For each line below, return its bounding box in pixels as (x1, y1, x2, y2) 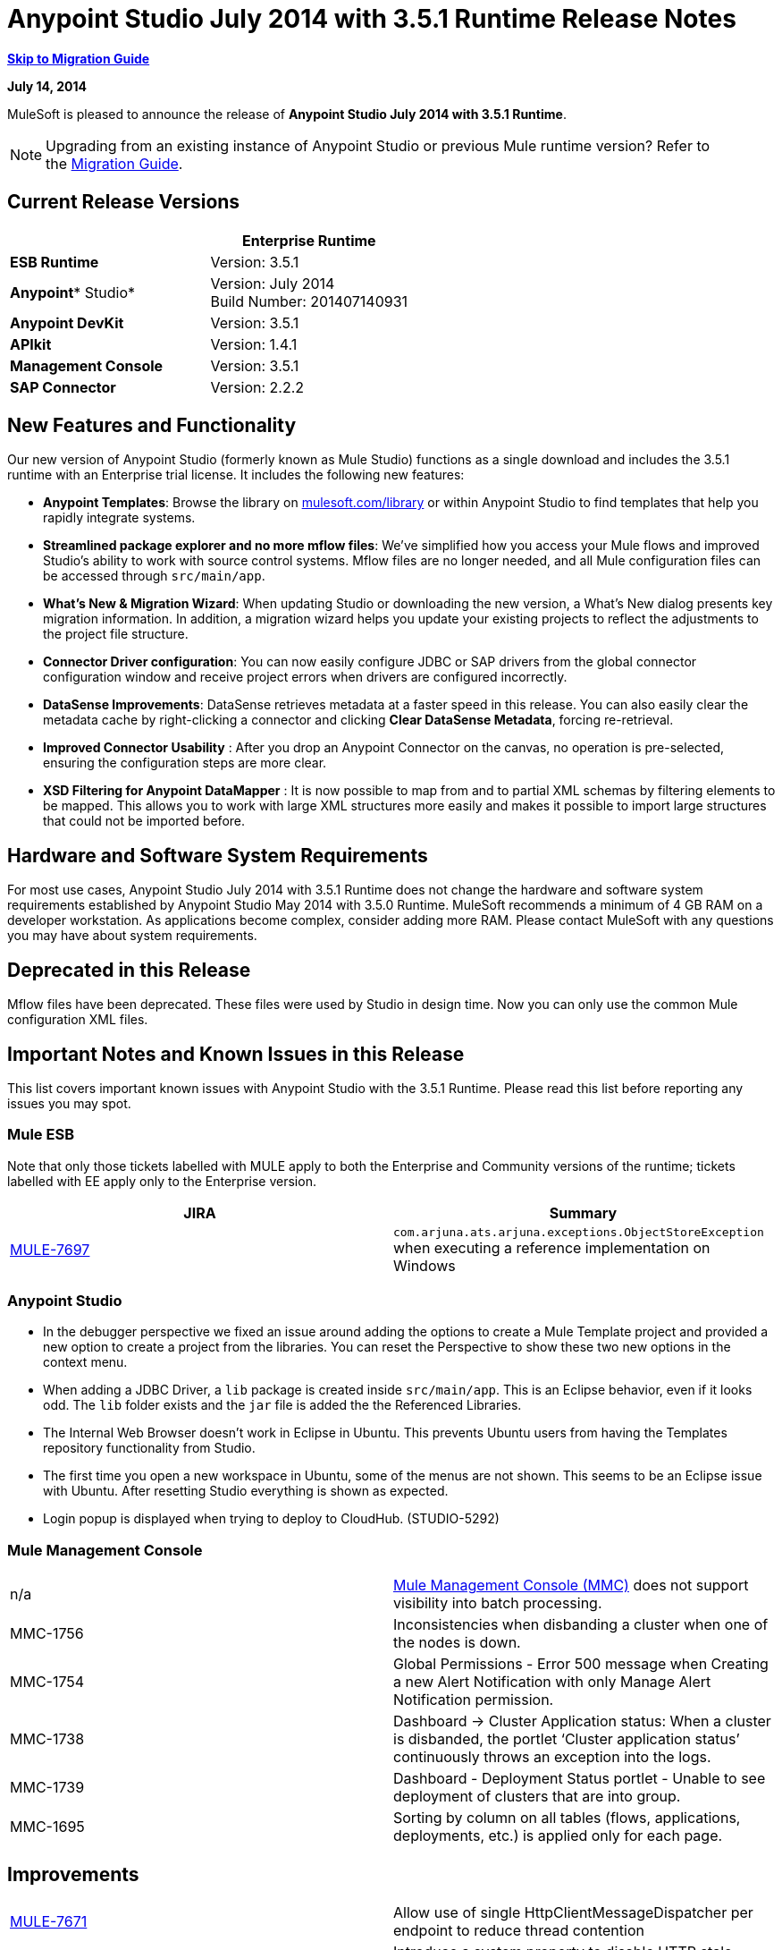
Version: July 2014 (210, 274, 335, 292)
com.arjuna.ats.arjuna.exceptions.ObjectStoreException (393, 1225, 764, 1239)
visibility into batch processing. (393, 1594, 602, 1613)
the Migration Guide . (46, 154, 183, 173)
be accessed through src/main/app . (43, 568, 265, 584)
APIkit (10, 335, 52, 353)
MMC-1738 (10, 1730, 85, 1749)
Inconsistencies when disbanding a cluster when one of (393, 1615, 769, 1634)
